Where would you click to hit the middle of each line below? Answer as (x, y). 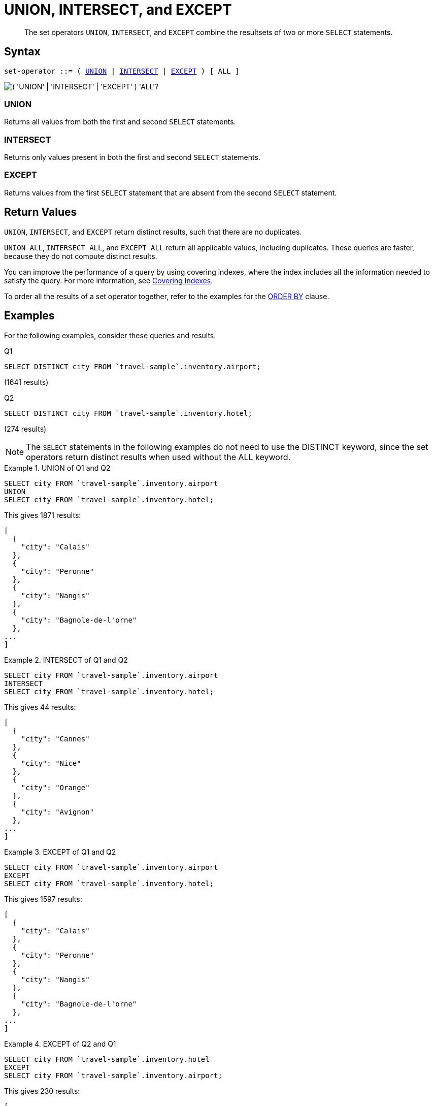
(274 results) (25, 429)
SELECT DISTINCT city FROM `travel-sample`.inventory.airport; (132, 366)
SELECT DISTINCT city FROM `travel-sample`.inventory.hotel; (128, 413)
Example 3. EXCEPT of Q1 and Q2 (60, 852)
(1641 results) (26, 382)
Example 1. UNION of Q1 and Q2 (57, 468)
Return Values (41, 212)
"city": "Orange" (55, 787)
